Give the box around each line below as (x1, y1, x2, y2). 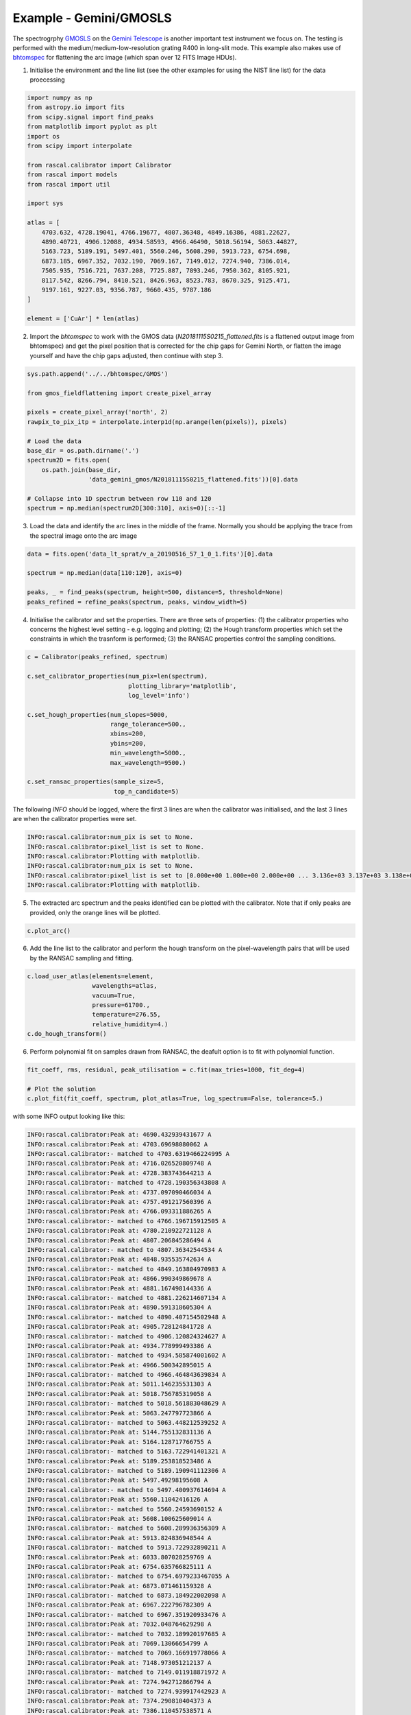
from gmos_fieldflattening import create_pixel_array (27, 389, 212, 397)
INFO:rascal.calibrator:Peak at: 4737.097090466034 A (27, 1188, 212, 1196)
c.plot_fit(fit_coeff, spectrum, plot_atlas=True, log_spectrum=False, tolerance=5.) (27, 1095, 323, 1102)
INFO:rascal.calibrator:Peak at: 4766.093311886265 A (27, 1207, 212, 1216)
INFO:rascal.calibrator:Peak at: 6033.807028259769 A (27, 1553, 212, 1561)
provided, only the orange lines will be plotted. (29, 908, 161, 916)
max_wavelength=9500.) (110, 759, 186, 766)
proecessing (29, 75, 65, 84)
